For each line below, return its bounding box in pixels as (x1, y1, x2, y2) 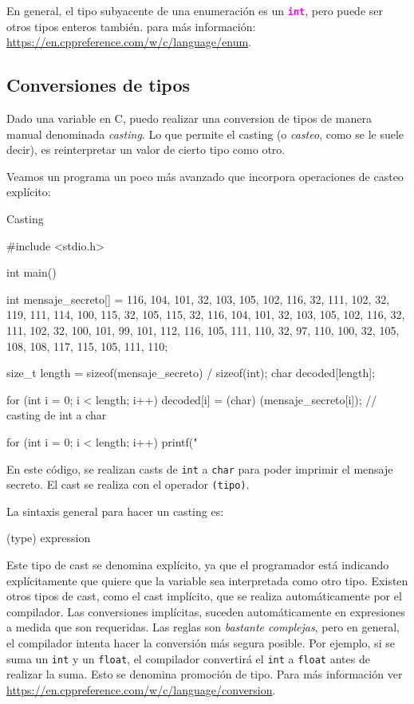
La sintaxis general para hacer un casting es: (6, 502, 224, 519)
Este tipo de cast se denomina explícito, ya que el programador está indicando (6, 557, 389, 573)
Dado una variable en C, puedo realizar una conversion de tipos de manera (6, 110, 372, 127)
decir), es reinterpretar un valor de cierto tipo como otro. (6, 141, 286, 158)
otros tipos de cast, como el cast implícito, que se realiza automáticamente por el (6, 588, 402, 604)
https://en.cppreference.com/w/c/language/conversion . (6, 681, 276, 698)
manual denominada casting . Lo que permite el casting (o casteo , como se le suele (6, 125, 404, 142)
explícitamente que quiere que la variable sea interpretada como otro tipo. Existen (6, 572, 408, 588)
